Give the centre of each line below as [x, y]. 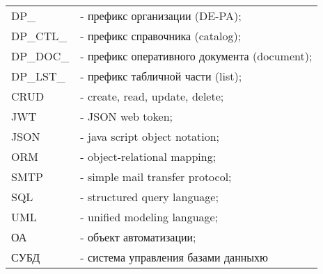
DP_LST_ [38, 76]
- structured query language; [149, 197]
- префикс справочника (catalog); [161, 36]
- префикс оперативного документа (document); [196, 56]
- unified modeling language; [149, 217]
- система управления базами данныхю [174, 257]
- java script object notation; [150, 136]
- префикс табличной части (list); [161, 76]
